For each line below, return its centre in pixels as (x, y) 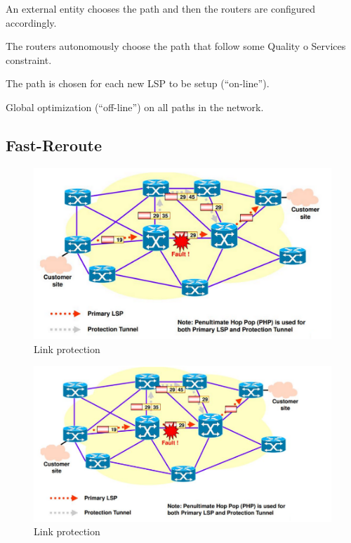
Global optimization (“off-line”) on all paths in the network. (135, 107)
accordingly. (31, 22)
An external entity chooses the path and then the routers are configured (161, 8)
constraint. (29, 59)
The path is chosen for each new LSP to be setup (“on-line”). (138, 83)
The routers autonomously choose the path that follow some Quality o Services (176, 46)
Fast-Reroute (54, 145)
